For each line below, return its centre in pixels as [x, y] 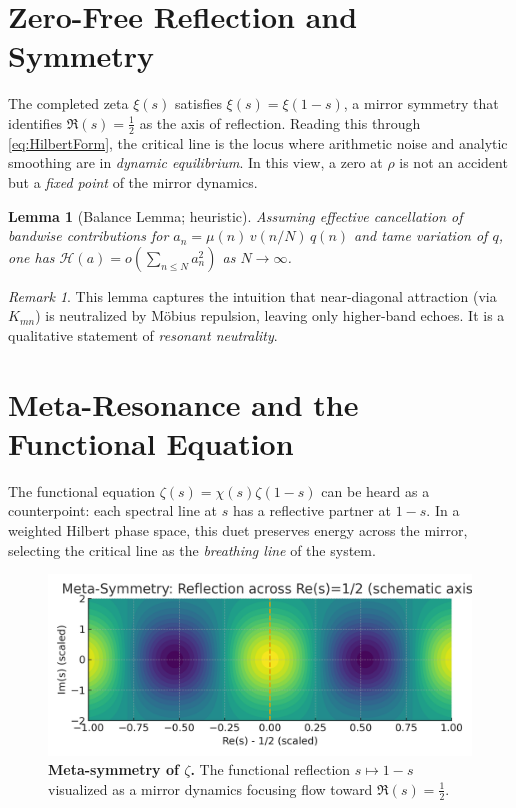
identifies [35, 122]
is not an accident [453, 162]
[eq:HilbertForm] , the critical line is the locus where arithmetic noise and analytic [258, 142]
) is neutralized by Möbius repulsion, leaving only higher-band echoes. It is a [270, 315]
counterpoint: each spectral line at [112, 510]
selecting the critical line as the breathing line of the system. [192, 549]
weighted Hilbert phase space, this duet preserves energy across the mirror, [238, 529]
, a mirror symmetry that [421, 103]
